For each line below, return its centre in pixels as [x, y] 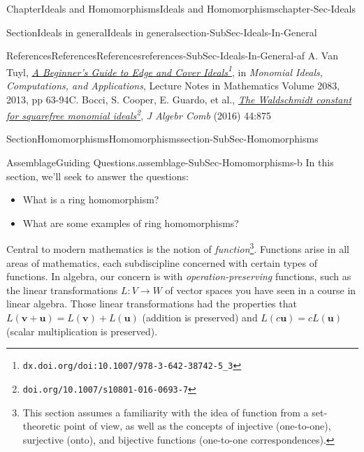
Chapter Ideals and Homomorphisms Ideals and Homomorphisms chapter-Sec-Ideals [181, 8]
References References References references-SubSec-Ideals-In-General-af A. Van [172, 56]
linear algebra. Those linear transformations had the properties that [152, 304]
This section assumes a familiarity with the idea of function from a [166, 412]
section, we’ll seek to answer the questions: [97, 176]
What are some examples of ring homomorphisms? [131, 223]
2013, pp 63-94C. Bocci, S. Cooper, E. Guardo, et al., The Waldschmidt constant [179, 99]
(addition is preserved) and [200, 318]
